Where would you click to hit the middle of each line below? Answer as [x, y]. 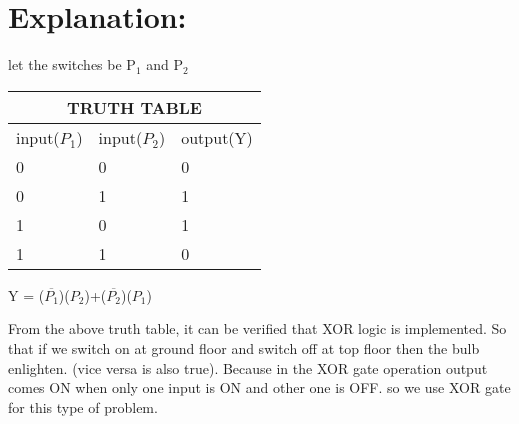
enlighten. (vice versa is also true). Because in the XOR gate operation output [248, 367]
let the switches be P [72, 64]
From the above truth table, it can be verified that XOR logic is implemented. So [257, 328]
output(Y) [217, 137]
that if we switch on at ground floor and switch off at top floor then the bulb [244, 347]
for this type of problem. [83, 406]
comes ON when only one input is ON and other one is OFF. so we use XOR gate [259, 387]
